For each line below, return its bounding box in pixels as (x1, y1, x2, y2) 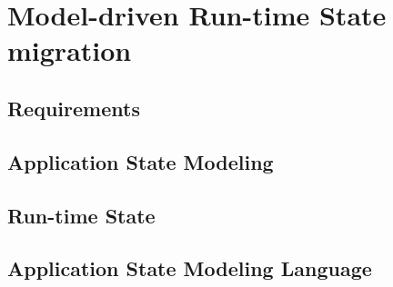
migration (7, 32, 132, 69)
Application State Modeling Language (7, 254, 372, 282)
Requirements (7, 94, 140, 122)
